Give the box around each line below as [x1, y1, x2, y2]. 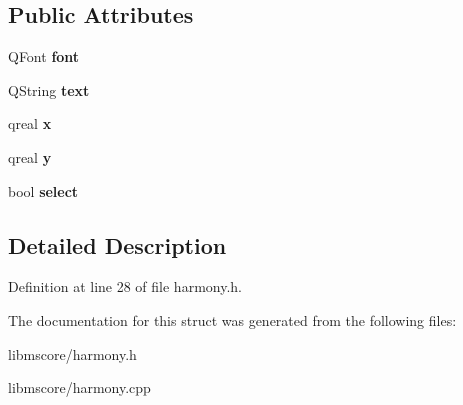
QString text [8, 79, 90, 100]
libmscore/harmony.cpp [8, 377, 151, 398]
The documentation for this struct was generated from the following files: [8, 309, 457, 330]
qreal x [8, 113, 52, 134]
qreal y [8, 146, 52, 167]
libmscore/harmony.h [8, 343, 137, 364]
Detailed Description [8, 229, 227, 260]
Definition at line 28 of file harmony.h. [8, 276, 242, 297]
